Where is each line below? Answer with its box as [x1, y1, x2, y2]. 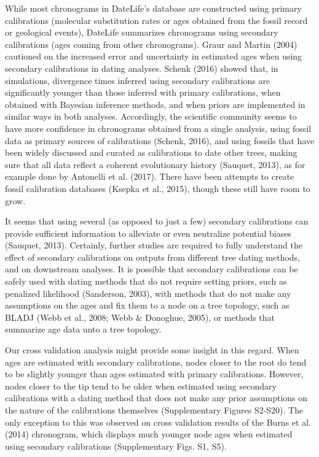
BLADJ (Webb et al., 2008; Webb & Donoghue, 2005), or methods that [5, 310, 275, 323]
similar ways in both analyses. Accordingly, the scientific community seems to [5, 110, 297, 123]
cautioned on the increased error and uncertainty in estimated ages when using [5, 50, 302, 63]
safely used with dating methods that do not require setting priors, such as [5, 275, 287, 288]
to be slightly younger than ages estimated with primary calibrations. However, [5, 367, 304, 380]
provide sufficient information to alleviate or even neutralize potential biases [5, 226, 291, 239]
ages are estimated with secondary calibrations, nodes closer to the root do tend [5, 355, 307, 368]
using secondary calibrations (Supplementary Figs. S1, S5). [5, 439, 227, 452]
